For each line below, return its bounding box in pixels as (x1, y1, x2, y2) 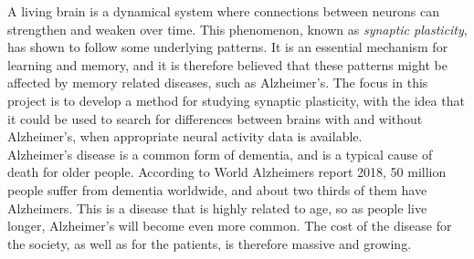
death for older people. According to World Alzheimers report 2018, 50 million (7, 162, 447, 181)
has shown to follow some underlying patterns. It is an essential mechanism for (7, 37, 448, 57)
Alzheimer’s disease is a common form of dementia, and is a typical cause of (7, 144, 433, 163)
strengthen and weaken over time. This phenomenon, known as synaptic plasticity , (7, 19, 468, 38)
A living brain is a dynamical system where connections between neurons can (7, 2, 439, 20)
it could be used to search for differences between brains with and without (7, 109, 423, 128)
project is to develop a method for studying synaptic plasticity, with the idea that (7, 90, 465, 109)
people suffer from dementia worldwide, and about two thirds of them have (7, 180, 427, 199)
